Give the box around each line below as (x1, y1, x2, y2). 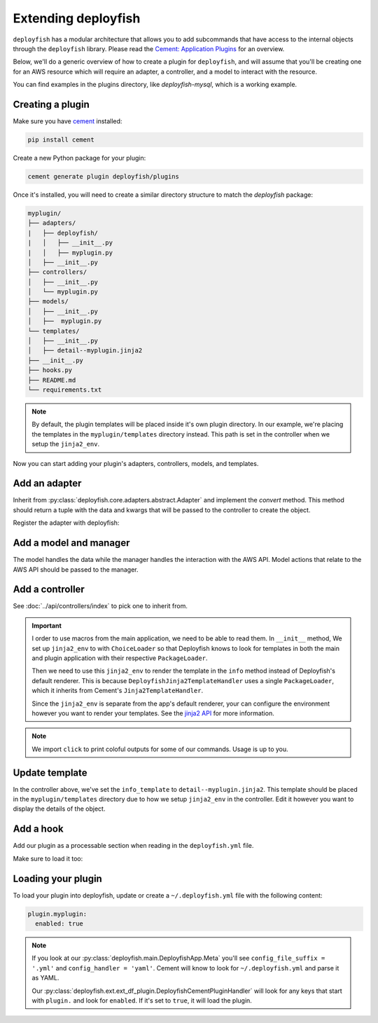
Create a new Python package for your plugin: (13, 153, 146, 162)
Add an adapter (13, 477, 82, 490)
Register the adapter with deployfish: (13, 519, 120, 527)
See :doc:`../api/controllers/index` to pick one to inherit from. (13, 602, 188, 610)
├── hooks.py (27, 366, 73, 374)
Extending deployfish (13, 11, 141, 26)
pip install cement (27, 136, 94, 144)
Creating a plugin (13, 98, 90, 110)
